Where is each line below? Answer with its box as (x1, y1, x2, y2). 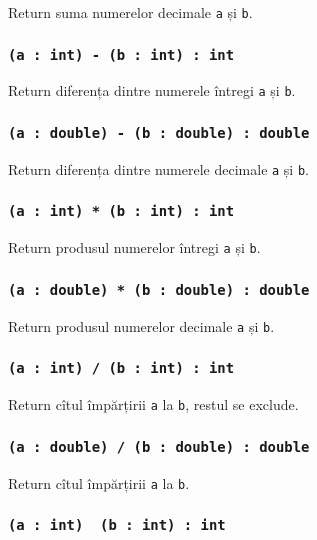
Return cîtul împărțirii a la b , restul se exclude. (8, 394, 299, 415)
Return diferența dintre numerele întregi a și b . (8, 80, 296, 101)
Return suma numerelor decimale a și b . (8, 2, 253, 22)
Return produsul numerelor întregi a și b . (8, 237, 261, 258)
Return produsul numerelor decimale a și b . (8, 315, 275, 336)
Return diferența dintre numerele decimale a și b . (8, 158, 309, 179)
